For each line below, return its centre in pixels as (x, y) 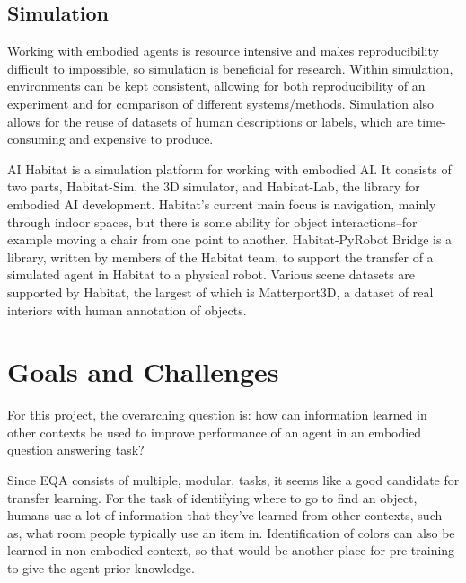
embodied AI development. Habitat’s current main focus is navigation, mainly (222, 203)
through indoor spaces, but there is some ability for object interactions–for (212, 221)
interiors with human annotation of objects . (127, 309)
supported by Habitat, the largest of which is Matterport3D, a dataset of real (220, 291)
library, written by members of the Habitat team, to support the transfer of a (220, 256)
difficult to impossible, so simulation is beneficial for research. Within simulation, (230, 68)
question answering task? (76, 450)
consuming (36, 139)
